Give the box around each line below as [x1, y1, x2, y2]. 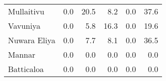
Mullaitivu [8, 5, 44, 17]
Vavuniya [8, 20, 40, 31]
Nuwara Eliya [8, 34, 55, 46]
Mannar [8, 49, 35, 60]
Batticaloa [8, 63, 44, 75]
